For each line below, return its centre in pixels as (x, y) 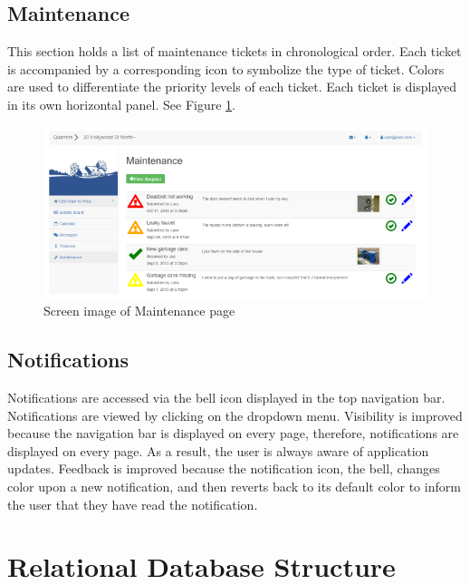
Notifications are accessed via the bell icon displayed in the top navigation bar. (226, 398)
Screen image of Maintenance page (139, 311)
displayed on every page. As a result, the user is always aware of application (218, 450)
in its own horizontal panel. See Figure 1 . (121, 104)
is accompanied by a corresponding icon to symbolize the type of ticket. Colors (226, 68)
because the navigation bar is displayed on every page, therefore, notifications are (233, 433)
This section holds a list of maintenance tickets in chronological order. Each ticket (235, 51)
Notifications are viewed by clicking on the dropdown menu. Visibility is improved (235, 415)
